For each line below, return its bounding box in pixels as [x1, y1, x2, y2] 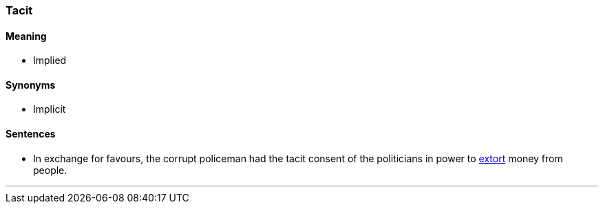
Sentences [6, 128, 56, 140]
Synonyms [6, 78, 56, 91]
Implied [33, 54, 67, 67]
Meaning [6, 30, 47, 42]
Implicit [33, 103, 66, 115]
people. [33, 164, 67, 176]
